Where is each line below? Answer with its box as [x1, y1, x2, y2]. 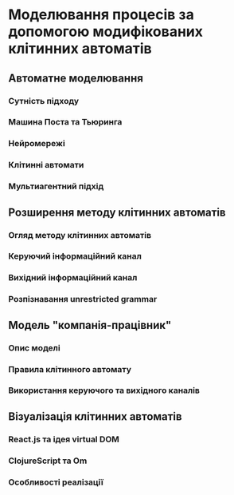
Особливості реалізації [8, 477, 103, 488]
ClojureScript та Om [8, 455, 88, 466]
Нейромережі [8, 138, 65, 149]
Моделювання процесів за [8, 6, 195, 24]
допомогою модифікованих [8, 22, 203, 41]
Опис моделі [8, 342, 61, 353]
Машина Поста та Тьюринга [8, 117, 123, 128]
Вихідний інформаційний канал [8, 272, 138, 283]
